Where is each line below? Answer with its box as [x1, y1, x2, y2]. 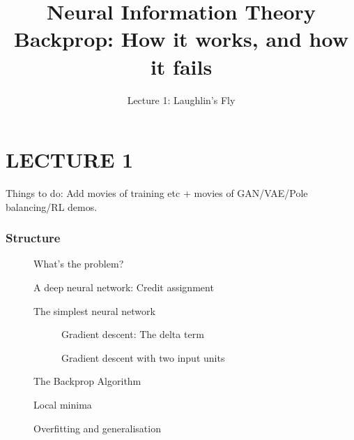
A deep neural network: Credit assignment [33, 280, 214, 295]
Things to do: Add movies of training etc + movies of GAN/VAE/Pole [6, 186, 308, 200]
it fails [150, 52, 213, 80]
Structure [6, 229, 61, 247]
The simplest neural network [33, 303, 155, 318]
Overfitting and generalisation [33, 420, 161, 435]
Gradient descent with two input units [61, 350, 225, 365]
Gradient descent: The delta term [61, 327, 204, 342]
